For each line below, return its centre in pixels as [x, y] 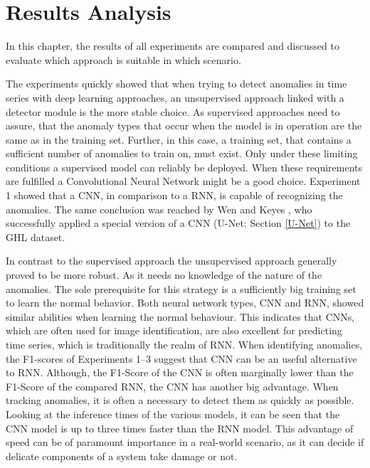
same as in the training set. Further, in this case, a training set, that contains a [179, 139]
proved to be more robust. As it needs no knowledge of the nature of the [164, 275]
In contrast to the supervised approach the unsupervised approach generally [171, 261]
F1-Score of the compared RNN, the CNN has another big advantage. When [172, 386]
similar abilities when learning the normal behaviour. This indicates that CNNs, [180, 316]
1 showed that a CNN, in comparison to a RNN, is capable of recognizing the [174, 195]
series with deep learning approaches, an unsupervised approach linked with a [175, 97]
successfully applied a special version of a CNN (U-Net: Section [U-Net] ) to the [178, 223]
